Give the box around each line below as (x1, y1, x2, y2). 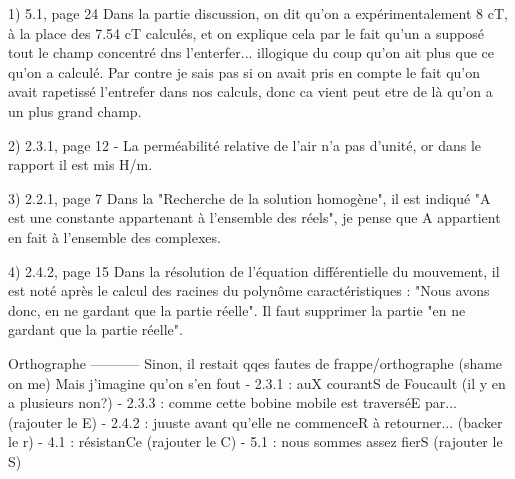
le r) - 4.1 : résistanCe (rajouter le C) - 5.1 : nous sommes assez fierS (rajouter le (8, 431, 503, 452)
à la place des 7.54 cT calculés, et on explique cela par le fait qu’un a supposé (8, 22, 484, 43)
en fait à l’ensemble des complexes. (8, 226, 221, 247)
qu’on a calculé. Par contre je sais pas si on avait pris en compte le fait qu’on (8, 61, 480, 82)
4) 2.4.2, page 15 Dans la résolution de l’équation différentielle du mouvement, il (8, 260, 500, 281)
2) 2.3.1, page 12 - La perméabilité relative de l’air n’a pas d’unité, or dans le (8, 134, 482, 155)
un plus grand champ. (8, 100, 142, 121)
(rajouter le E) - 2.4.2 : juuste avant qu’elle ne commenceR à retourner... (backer (8, 411, 503, 432)
